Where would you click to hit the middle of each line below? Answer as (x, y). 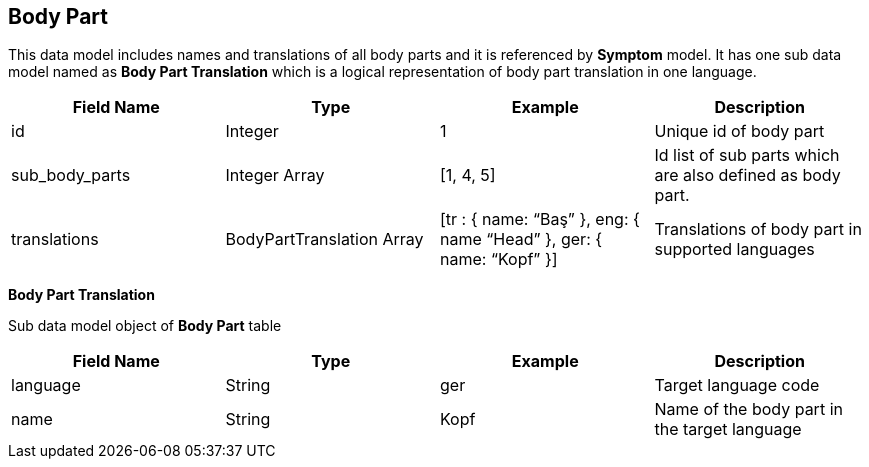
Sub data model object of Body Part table (145, 326)
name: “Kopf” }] (499, 259)
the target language (728, 429)
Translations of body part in (758, 229)
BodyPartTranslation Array (324, 239)
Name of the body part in (748, 409)
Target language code (737, 385)
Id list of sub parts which (747, 155)
